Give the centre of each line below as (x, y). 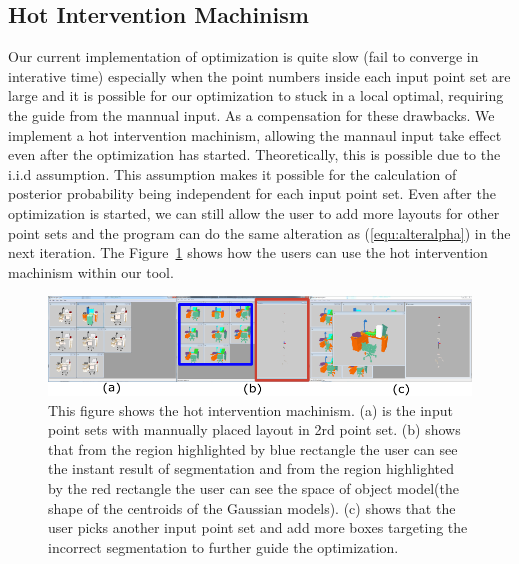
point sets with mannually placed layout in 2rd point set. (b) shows (254, 429)
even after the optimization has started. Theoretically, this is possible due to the (254, 154)
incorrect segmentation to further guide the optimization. (223, 546)
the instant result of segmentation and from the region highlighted (251, 468)
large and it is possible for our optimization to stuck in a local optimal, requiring (256, 95)
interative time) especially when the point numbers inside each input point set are (259, 75)
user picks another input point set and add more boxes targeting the (258, 527)
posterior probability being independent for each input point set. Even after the (252, 193)
